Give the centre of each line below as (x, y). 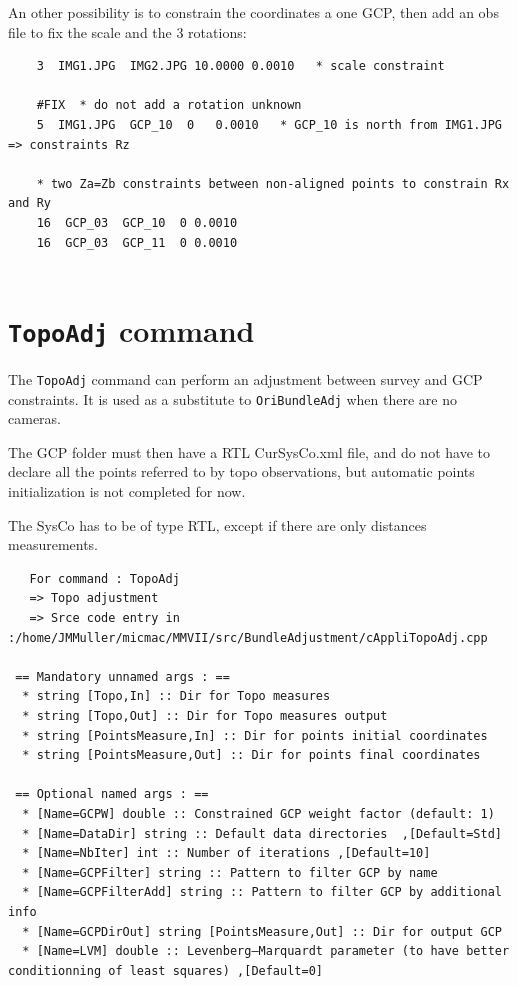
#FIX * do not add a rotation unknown (169, 105)
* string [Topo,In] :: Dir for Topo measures (176, 696)
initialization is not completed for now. (127, 491)
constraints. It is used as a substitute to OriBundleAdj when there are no (232, 398)
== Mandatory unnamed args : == (122, 676)
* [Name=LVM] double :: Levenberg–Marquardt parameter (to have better (266, 951)
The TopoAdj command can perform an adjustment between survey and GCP (245, 378)
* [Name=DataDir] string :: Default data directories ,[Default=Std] (262, 833)
